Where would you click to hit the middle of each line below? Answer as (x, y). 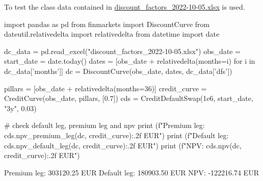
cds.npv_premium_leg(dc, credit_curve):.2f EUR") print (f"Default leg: (116, 135)
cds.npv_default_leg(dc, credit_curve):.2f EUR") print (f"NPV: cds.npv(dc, (123, 145)
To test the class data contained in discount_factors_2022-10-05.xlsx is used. (125, 7)
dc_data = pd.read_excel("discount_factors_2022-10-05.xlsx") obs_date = (122, 51)
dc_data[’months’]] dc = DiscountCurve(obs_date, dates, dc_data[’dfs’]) (118, 71)
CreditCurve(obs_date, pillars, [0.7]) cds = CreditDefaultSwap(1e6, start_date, (129, 98)
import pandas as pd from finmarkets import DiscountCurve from (107, 24)
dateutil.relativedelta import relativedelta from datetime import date (112, 34)
